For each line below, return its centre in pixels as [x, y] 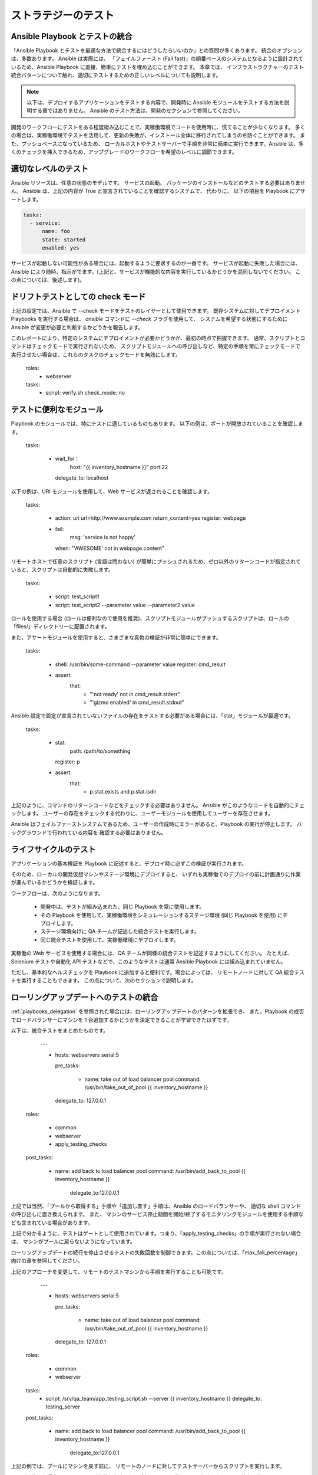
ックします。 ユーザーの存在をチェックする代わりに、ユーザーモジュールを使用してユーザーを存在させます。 [142, 813]
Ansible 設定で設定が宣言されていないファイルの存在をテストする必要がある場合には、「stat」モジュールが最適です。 [152, 716]
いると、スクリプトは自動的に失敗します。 [62, 570]
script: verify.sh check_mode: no [85, 393]
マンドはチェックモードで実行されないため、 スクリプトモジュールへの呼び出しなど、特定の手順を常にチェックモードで [156, 346]
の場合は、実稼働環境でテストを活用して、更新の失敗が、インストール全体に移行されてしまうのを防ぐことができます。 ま [158, 135]
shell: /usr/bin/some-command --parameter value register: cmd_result [140, 664]
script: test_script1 [77, 596]
